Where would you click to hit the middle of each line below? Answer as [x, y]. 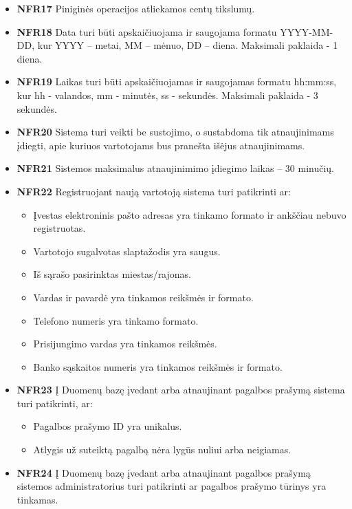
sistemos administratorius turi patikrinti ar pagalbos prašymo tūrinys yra [172, 486]
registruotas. [59, 228]
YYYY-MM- [307, 31]
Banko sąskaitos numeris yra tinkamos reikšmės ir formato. [158, 366]
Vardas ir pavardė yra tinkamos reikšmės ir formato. [143, 297]
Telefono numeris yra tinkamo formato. [116, 320]
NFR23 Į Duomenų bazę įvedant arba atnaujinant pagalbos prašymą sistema [181, 390]
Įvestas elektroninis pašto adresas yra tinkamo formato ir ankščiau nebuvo [190, 214]
